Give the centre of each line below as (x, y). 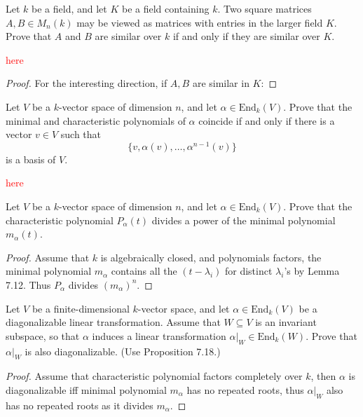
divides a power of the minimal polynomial (244, 220)
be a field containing (165, 8)
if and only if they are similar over (246, 36)
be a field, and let (69, 8)
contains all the (144, 271)
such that (81, 134)
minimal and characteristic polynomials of (96, 120)
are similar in (221, 83)
